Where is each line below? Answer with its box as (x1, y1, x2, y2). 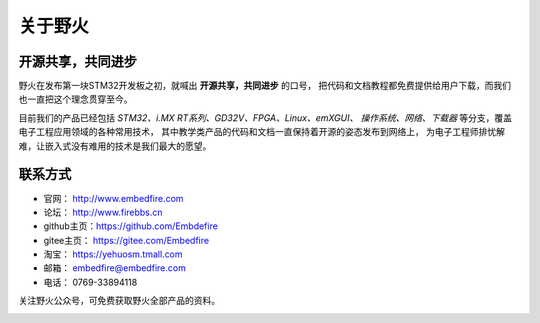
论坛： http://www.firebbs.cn (43, 206, 164, 218)
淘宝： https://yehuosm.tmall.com (43, 248, 184, 260)
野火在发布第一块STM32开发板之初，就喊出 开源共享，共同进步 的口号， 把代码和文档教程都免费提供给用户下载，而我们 (18, 80, 512, 92)
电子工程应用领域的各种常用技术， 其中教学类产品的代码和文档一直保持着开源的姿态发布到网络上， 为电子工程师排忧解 (18, 126, 505, 138)
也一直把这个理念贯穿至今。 (18, 93, 133, 105)
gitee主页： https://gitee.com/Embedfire (43, 234, 210, 246)
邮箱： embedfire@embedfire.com (43, 262, 187, 274)
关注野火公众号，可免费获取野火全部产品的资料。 (18, 295, 220, 307)
